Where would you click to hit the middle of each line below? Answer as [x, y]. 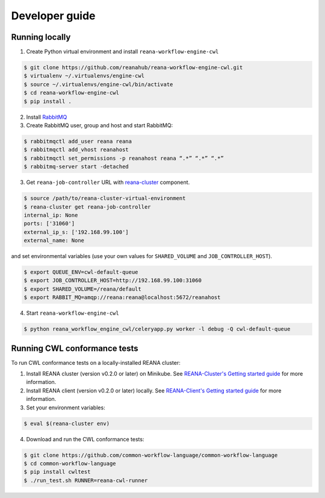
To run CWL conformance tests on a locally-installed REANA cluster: [96, 362]
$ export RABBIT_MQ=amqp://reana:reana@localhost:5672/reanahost [122, 298]
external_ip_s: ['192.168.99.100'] [76, 232]
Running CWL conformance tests [75, 348]
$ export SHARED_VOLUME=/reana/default [82, 289]
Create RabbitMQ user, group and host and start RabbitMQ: [100, 125]
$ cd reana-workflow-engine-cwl [72, 93]
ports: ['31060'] [49, 224]
